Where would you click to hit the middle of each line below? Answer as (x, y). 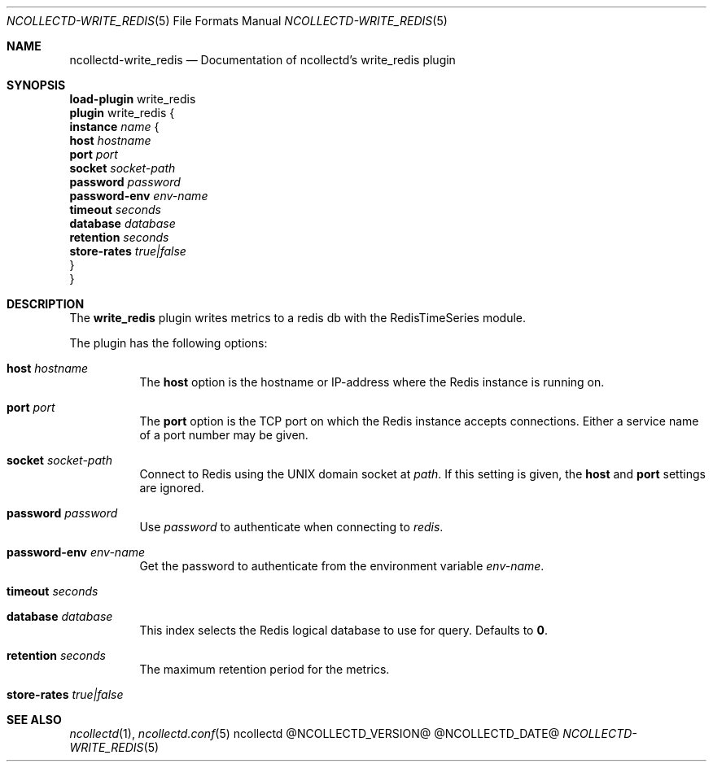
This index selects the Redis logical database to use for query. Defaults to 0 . (343, 630)
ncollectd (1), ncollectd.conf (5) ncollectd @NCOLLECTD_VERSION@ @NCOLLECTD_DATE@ (315, 733)
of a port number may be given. (224, 435)
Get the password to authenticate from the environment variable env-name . (342, 566)
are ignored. (172, 488)
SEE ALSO (34, 720)
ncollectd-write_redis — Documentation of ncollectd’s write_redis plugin (262, 60)
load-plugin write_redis (133, 99)
